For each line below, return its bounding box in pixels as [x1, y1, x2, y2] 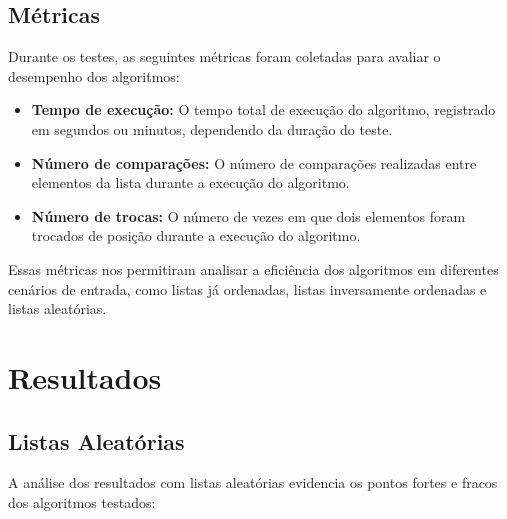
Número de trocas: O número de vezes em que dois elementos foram [31, 205, 466, 226]
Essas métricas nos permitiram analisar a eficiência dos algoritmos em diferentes [8, 258, 499, 279]
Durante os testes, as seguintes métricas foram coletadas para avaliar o [8, 46, 441, 67]
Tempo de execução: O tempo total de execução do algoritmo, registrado [31, 99, 496, 120]
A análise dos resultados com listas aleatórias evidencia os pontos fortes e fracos [8, 472, 498, 493]
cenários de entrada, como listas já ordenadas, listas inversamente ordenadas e [8, 278, 487, 299]
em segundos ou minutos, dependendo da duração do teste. [31, 118, 393, 139]
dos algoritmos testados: [8, 491, 156, 512]
